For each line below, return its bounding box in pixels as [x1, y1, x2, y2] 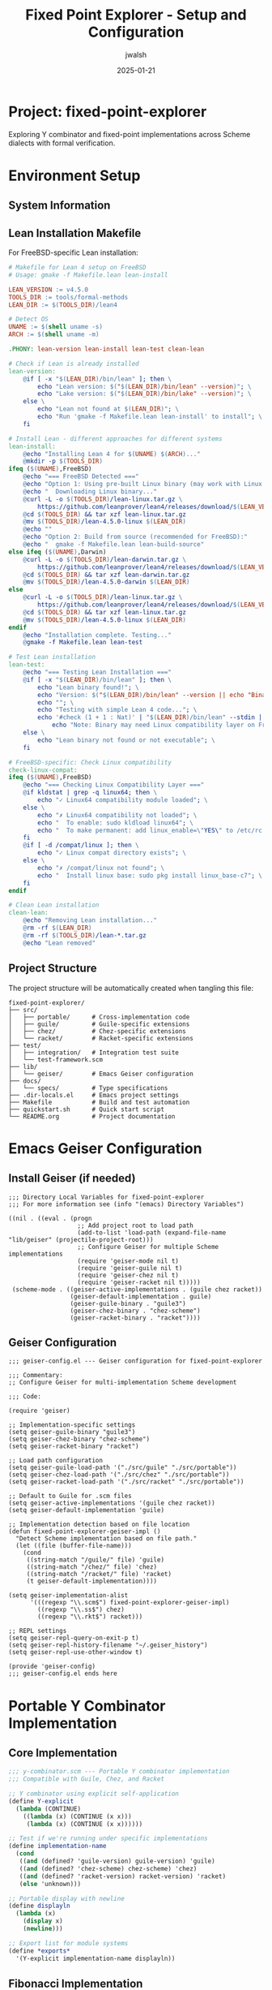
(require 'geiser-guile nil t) [77, 1264, 183, 1272]
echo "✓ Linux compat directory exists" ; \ [37, 849, 186, 857]
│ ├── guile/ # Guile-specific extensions [8, 1020, 190, 1028]
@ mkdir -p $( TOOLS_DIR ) [23, 457, 104, 466]
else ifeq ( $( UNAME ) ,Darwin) [8, 548, 107, 556]
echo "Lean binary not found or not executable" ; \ [37, 736, 216, 744]
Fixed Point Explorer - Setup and [25, 6, 247, 24]
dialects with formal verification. [8, 138, 116, 148]
